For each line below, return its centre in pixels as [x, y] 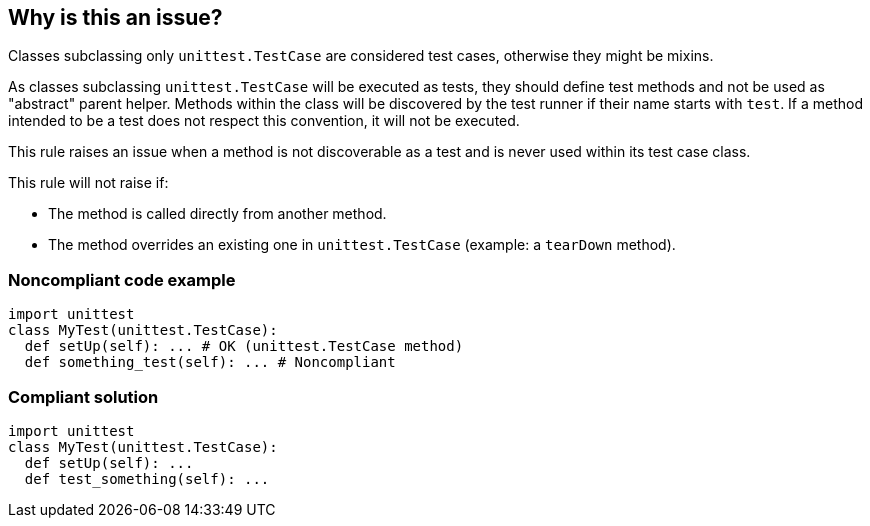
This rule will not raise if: [88, 183]
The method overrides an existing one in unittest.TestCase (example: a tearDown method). [362, 245]
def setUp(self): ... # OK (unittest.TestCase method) [244, 346]
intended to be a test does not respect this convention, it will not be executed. [264, 121]
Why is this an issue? [115, 17]
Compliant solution [83, 396]
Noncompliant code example [122, 279]
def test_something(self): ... [147, 478]
